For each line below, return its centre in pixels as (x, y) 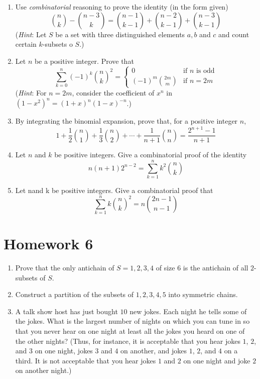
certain (26, 44)
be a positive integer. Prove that (84, 61)
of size (165, 267)
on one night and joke (217, 360)
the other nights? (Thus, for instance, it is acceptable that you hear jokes (128, 341)
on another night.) (43, 370)
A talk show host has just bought (67, 311)
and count (234, 34)
